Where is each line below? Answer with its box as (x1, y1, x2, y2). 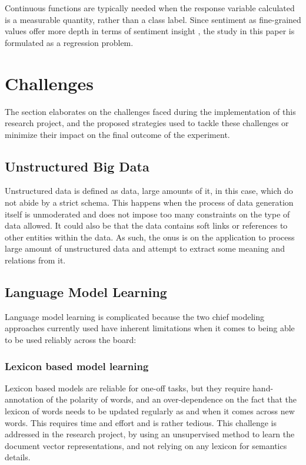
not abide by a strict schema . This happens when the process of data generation (5, 196, 294, 209)
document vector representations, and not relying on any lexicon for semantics (5, 439, 287, 451)
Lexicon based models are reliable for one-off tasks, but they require (5, 381, 250, 394)
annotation (5, 393, 44, 405)
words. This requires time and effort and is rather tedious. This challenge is (5, 416, 277, 428)
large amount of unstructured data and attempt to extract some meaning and (5, 242, 285, 255)
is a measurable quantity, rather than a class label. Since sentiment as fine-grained (5, 13, 301, 25)
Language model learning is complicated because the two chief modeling (5, 310, 264, 322)
